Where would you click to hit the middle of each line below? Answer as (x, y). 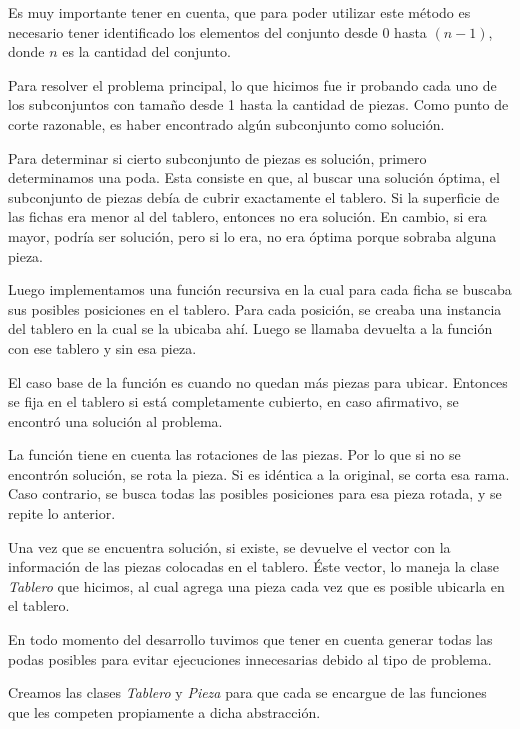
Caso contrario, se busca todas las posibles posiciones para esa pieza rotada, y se (255, 493)
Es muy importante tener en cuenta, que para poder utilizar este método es (239, 12)
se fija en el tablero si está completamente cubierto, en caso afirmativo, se (233, 401)
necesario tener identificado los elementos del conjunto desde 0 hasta (217, 31)
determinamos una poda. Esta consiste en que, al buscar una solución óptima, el (254, 177)
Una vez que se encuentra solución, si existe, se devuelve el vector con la (229, 546)
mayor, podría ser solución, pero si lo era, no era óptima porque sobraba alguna (252, 235)
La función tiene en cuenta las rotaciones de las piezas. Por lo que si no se (234, 454)
